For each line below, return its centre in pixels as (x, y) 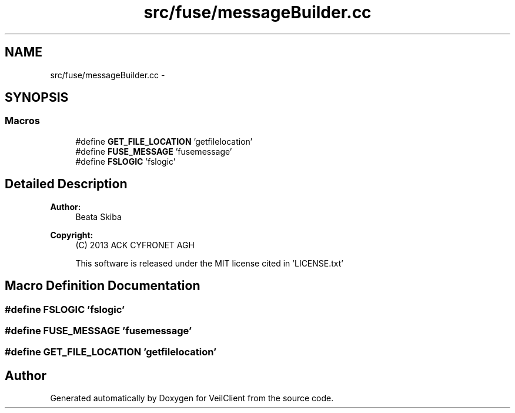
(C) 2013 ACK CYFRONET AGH (135, 245)
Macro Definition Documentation (103, 286)
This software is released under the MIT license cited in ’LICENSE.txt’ (209, 263)
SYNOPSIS (37, 98)
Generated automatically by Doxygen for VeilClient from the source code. (192, 398)
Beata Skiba (98, 217)
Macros (22, 121)
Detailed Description (66, 184)
